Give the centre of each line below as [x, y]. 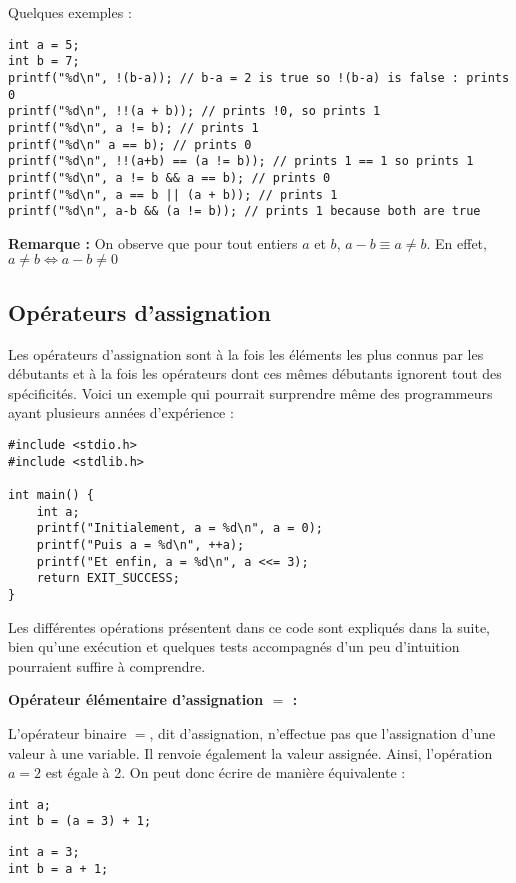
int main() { [51, 494]
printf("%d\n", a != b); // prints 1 [133, 127]
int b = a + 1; [58, 868]
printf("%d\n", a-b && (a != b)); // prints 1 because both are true [244, 211]
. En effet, [456, 242]
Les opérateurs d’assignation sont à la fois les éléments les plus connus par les [246, 353]
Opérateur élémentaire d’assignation [136, 699]
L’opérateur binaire [67, 732]
